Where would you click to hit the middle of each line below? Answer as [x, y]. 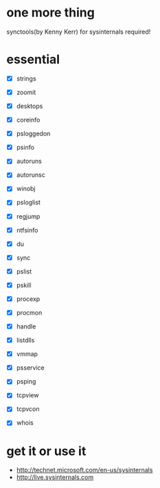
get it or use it [46, 451]
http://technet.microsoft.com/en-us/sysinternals [84, 470]
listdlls [25, 340]
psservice [31, 368]
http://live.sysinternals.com [55, 477]
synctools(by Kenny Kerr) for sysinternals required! [79, 32]
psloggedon [33, 134]
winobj [26, 189]
